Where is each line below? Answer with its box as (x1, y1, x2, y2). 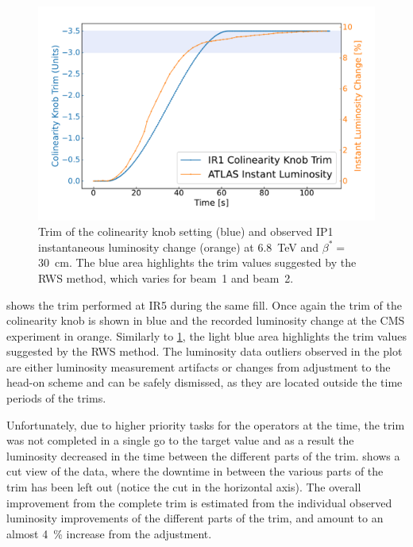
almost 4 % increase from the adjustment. (6, 525, 212, 541)
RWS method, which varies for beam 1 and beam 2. (38, 269, 294, 286)
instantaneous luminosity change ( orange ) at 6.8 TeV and (38, 238, 319, 255)
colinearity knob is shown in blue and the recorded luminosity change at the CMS (6, 312, 405, 329)
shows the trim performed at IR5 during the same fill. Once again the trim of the (6, 296, 402, 313)
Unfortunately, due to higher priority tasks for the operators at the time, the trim (6, 416, 405, 433)
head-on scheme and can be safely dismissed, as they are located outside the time (6, 374, 403, 391)
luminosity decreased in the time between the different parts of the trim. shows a (6, 447, 400, 464)
